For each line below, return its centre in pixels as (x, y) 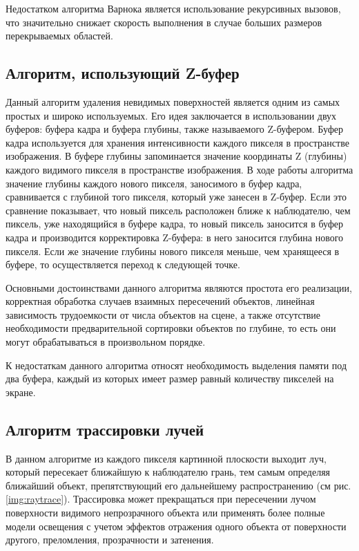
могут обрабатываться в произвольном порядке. (106, 342)
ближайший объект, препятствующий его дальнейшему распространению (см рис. (178, 485)
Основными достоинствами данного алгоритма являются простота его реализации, (179, 287)
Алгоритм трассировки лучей (105, 429)
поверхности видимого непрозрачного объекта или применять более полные (165, 513)
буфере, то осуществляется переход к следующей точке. (123, 264)
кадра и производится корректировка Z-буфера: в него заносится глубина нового (175, 237)
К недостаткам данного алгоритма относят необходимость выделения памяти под (176, 365)
